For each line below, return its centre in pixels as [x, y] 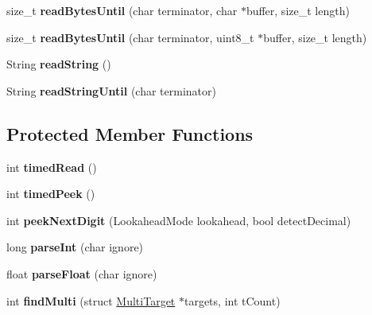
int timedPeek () [51, 194]
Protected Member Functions [130, 133]
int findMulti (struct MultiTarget [91, 300]
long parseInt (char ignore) [75, 247]
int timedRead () [52, 167]
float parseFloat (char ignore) [82, 273]
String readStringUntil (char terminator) [111, 90]
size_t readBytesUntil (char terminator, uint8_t [130, 37]
